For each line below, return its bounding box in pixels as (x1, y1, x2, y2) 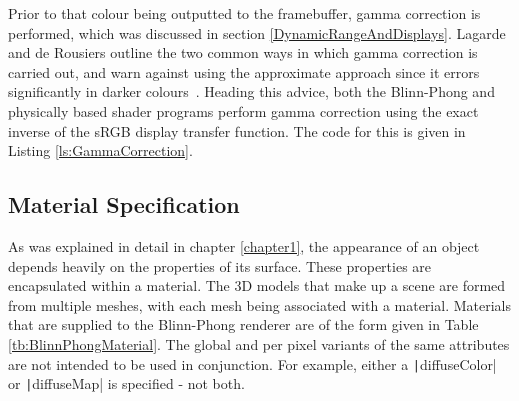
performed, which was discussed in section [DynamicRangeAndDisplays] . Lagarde (8, 22, 506, 43)
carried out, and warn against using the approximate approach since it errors (8, 61, 480, 82)
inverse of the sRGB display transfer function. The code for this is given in (8, 120, 466, 141)
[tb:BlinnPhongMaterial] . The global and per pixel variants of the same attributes (8, 333, 510, 354)
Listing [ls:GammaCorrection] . (8, 140, 193, 161)
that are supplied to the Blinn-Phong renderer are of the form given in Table (8, 314, 479, 335)
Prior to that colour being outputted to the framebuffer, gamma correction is (8, 3, 481, 23)
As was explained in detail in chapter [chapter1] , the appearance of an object (8, 235, 480, 256)
